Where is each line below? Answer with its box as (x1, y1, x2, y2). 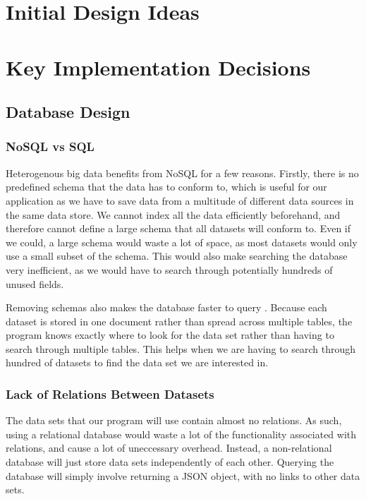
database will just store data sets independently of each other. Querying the (6, 455, 334, 469)
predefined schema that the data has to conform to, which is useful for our (6, 179, 327, 194)
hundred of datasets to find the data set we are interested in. (6, 355, 269, 370)
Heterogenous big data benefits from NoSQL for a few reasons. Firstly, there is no (6, 165, 359, 180)
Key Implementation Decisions (6, 52, 311, 81)
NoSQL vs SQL (6, 138, 94, 155)
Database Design (6, 101, 130, 123)
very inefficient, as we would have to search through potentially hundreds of (6, 262, 333, 277)
